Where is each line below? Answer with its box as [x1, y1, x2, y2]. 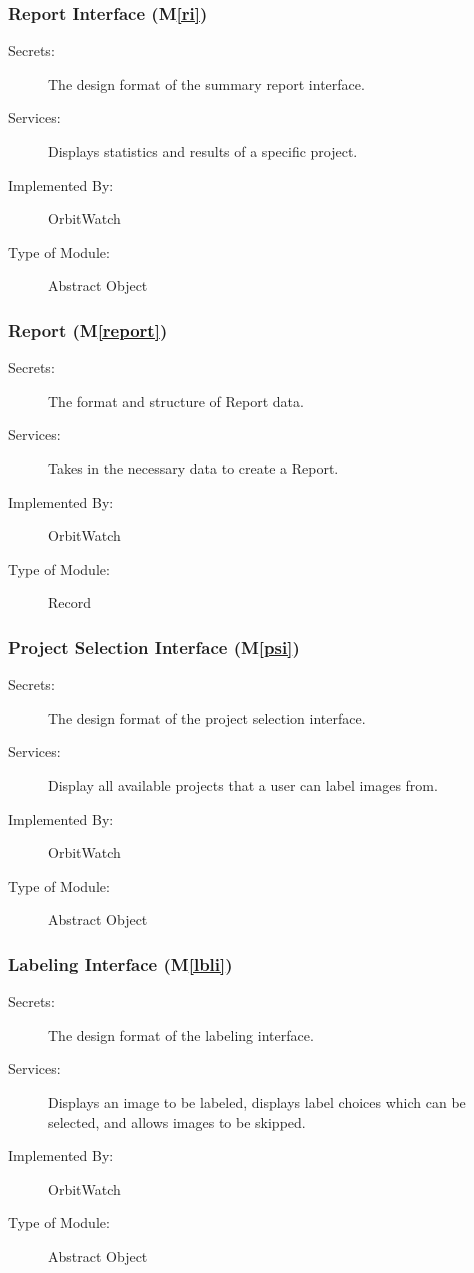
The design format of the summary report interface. [48, 73, 365, 94]
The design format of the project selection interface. [48, 707, 366, 728]
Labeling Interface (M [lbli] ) [8, 951, 233, 976]
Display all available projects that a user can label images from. [48, 774, 438, 795]
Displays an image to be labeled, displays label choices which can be [48, 1091, 466, 1112]
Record [48, 592, 92, 613]
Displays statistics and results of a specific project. [48, 141, 358, 161]
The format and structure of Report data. [48, 390, 304, 411]
